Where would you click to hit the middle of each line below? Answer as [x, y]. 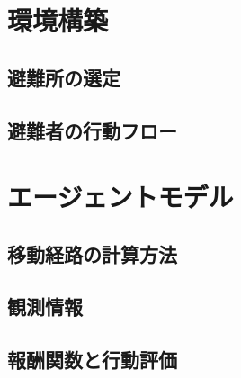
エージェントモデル [120, 197]
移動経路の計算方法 [92, 253]
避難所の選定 [64, 77]
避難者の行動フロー [92, 130]
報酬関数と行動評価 [92, 360]
